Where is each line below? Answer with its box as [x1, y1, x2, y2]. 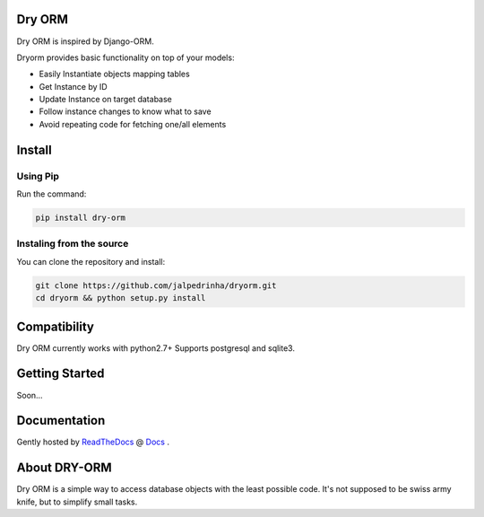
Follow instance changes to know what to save [39, 106, 212, 117]
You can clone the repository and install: [16, 256, 166, 267]
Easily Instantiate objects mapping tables [39, 68, 190, 80]
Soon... [16, 390, 44, 400]
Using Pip [16, 170, 60, 182]
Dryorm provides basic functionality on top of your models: [16, 52, 235, 63]
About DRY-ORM [16, 460, 112, 476]
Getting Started [16, 366, 105, 381]
